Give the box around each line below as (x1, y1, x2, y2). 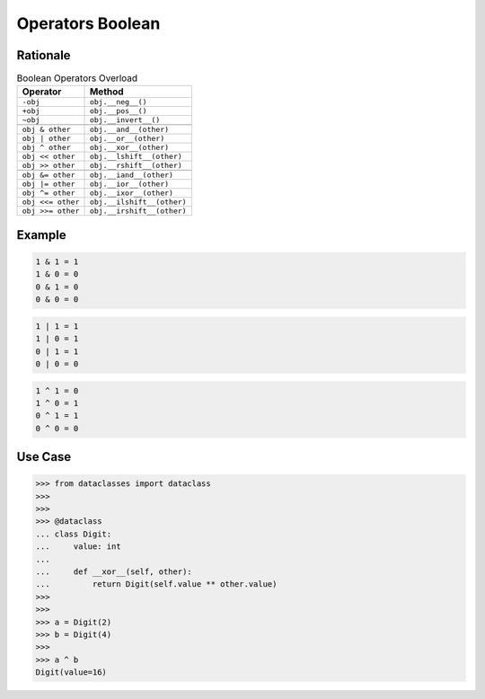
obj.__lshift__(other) (89, 152, 183, 162)
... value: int (35, 542, 121, 552)
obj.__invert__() (89, 115, 161, 125)
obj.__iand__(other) (89, 171, 174, 180)
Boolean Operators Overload (16, 72, 138, 84)
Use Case (16, 449, 72, 465)
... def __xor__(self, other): (35, 567, 192, 577)
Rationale (16, 48, 71, 63)
